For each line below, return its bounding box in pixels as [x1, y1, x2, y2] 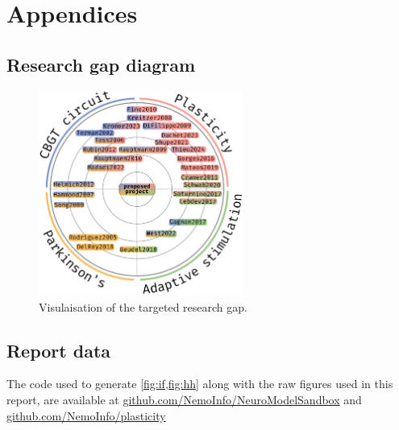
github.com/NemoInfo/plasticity [6, 407, 166, 424]
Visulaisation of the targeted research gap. [39, 298, 247, 315]
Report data [6, 337, 111, 362]
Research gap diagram [6, 52, 196, 76]
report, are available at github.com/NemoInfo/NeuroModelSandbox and [6, 391, 362, 407]
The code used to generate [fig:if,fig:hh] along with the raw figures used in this [6, 375, 393, 392]
